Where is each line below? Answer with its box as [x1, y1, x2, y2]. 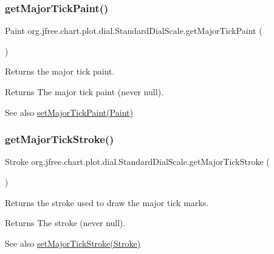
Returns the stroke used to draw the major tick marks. [5, 196, 209, 209]
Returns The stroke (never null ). [5, 216, 126, 229]
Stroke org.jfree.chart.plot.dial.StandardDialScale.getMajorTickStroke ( [5, 155, 270, 168]
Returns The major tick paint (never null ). [5, 85, 163, 98]
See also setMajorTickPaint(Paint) [5, 105, 134, 118]
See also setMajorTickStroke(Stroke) [5, 236, 141, 249]
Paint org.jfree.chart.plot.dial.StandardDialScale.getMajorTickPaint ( [5, 24, 262, 37]
